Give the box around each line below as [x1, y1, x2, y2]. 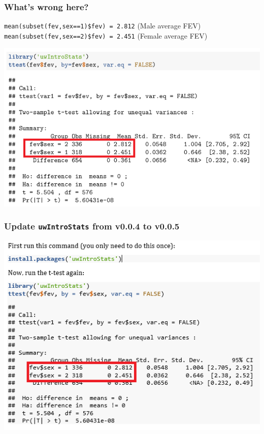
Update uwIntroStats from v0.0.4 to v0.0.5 [4, 220, 180, 232]
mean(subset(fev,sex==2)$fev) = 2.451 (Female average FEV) [4, 30, 208, 41]
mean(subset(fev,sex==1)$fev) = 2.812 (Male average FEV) [4, 20, 201, 31]
